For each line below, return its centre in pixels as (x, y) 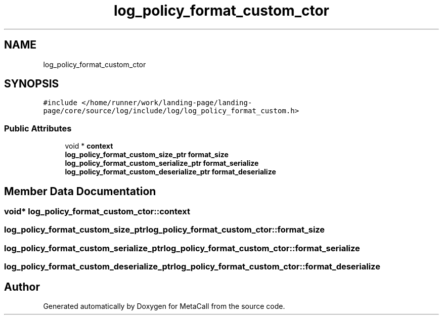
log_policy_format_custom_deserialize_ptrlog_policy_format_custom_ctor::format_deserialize (192, 267)
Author (22, 287)
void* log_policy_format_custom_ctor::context (97, 212)
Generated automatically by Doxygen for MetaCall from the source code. (164, 306)
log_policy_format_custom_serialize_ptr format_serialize (162, 163)
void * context (89, 146)
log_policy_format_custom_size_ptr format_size (147, 155)
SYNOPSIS (32, 84)
